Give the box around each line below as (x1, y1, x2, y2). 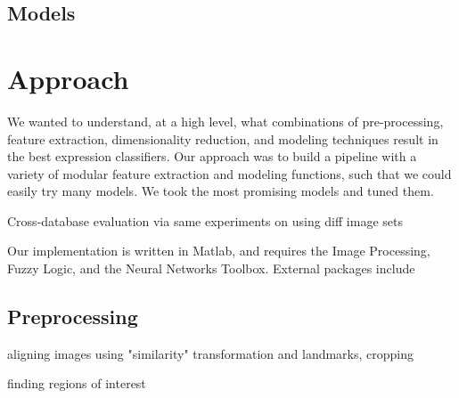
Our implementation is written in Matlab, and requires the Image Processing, (7, 241, 430, 260)
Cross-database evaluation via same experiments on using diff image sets (7, 211, 403, 230)
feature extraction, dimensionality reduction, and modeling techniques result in (7, 129, 439, 148)
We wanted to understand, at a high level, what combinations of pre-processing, (7, 111, 444, 130)
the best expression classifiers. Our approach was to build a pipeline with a (7, 147, 417, 166)
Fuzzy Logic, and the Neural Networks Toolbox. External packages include (7, 259, 415, 278)
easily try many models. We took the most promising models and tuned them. (7, 182, 434, 200)
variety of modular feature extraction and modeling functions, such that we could (7, 164, 452, 183)
